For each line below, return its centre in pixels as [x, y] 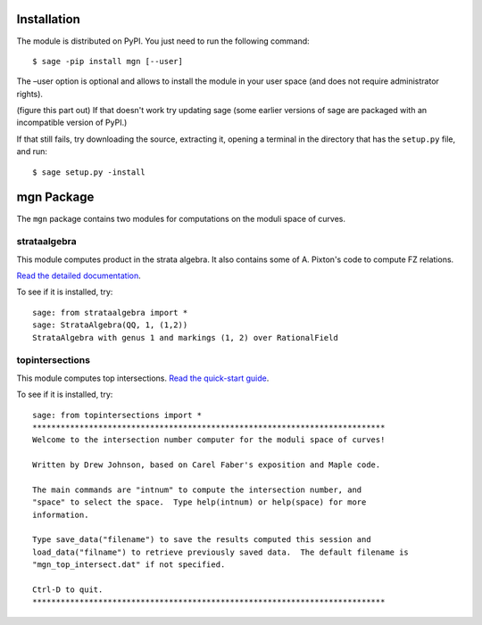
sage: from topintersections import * [117, 415]
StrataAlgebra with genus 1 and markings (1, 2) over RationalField [185, 337]
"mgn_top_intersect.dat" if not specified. [129, 565]
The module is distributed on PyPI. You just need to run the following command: [163, 41]
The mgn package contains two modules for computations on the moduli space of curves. [181, 218]
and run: [32, 152]
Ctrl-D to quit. [68, 590]
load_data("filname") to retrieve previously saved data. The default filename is [221, 552]
